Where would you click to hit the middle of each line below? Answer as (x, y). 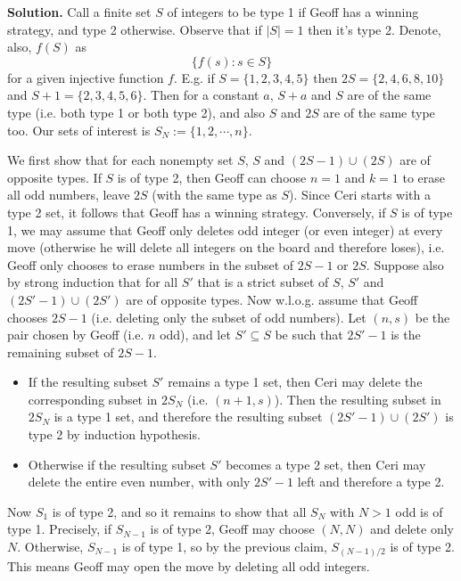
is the (406, 335)
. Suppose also (405, 264)
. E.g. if (194, 77)
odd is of (419, 511)
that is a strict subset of (263, 282)
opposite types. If (54, 177)
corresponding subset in (93, 399)
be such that (309, 335)
